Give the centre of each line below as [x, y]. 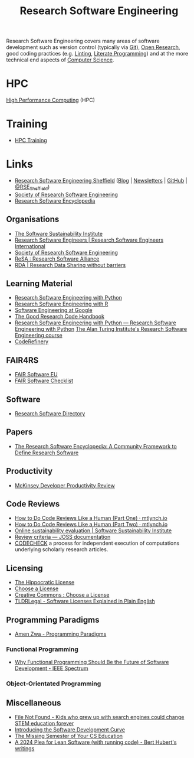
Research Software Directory [50, 414]
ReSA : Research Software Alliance [57, 259]
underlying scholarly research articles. [61, 549]
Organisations [33, 219]
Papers [19, 432]
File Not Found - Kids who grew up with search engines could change [99, 717]
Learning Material [39, 284]
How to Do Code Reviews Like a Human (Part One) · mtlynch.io [91, 518]
